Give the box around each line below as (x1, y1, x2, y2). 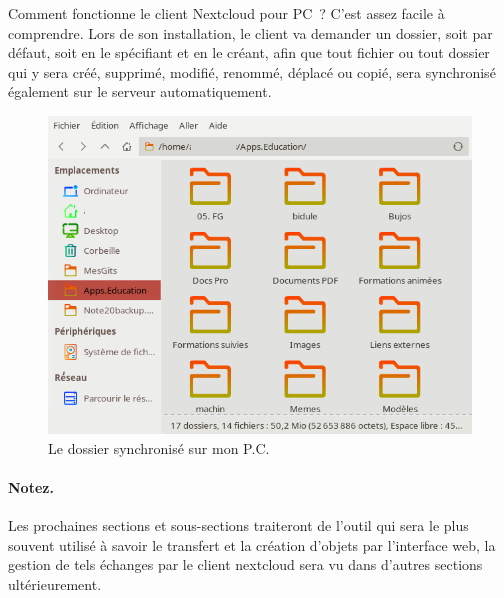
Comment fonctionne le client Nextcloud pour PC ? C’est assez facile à (8, 3, 445, 23)
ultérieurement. (8, 573, 102, 594)
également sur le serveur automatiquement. (8, 81, 272, 102)
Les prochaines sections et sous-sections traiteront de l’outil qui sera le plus (8, 514, 469, 535)
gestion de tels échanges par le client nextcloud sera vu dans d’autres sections (8, 554, 483, 575)
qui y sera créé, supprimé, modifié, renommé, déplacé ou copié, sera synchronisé (8, 61, 496, 82)
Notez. (8, 476, 54, 497)
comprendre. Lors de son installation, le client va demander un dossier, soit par (8, 22, 493, 43)
